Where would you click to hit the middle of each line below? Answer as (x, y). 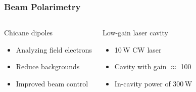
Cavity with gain (140, 66)
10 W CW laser (138, 49)
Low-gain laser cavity (135, 33)
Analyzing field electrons (54, 49)
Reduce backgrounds (48, 66)
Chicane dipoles (29, 33)
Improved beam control (52, 83)
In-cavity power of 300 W (153, 83)
